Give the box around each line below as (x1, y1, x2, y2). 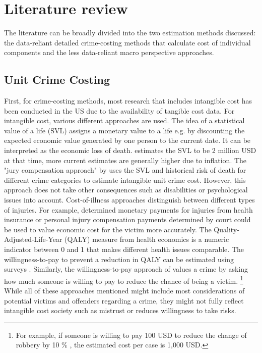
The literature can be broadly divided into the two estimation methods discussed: (4, 27, 256, 38)
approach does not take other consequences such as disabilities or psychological (4, 184, 248, 195)
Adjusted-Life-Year (4, 234, 62, 244)
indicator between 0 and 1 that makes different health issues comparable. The (4, 244, 244, 255)
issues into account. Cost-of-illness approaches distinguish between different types (4, 194, 255, 205)
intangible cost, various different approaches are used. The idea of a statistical (4, 115, 245, 126)
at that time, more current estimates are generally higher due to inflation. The (4, 155, 247, 165)
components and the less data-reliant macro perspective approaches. (4, 47, 214, 58)
